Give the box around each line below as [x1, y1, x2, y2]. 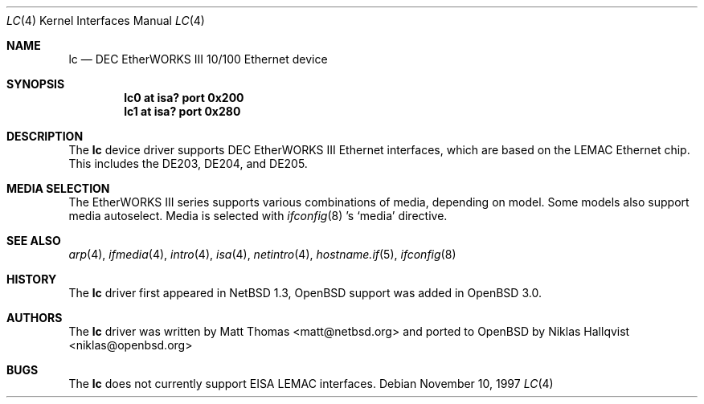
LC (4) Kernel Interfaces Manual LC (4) [6, 14, 205, 27]
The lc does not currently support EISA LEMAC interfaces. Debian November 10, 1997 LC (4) [68, 377, 554, 390]
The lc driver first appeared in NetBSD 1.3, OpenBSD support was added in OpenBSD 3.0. [68, 286, 542, 300]
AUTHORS [6, 311, 63, 324]
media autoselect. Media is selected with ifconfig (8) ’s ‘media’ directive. [68, 209, 448, 222]
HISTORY [6, 272, 57, 286]
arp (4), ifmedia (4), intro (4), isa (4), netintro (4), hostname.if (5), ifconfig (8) [68, 247, 456, 261]
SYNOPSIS [6, 77, 65, 91]
